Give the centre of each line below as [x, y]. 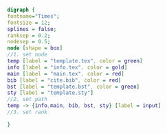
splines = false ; [32, 29]
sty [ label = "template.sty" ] [51, 93]
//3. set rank [27, 112]
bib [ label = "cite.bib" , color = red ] [64, 80]
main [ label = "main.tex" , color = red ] [66, 74]
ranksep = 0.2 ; [29, 35]
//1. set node [27, 55]
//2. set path [27, 100]
